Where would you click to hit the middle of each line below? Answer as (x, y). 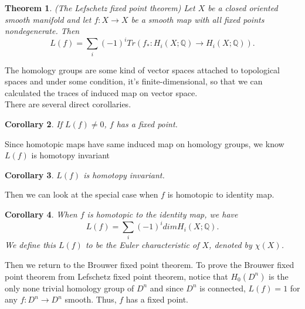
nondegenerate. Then (42, 31)
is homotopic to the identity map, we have (162, 214)
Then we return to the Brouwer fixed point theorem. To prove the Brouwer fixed (150, 264)
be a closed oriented (243, 8)
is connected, (223, 288)
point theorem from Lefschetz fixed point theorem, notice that (116, 276)
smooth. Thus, (91, 299)
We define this (30, 245)
